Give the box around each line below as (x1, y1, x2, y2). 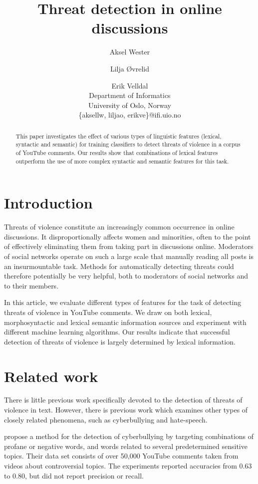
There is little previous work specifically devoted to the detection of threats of (4, 394, 243, 405)
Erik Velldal (111, 80, 148, 90)
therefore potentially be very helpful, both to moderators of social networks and (4, 270, 248, 281)
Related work (4, 365, 98, 386)
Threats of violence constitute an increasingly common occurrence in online (4, 221, 235, 232)
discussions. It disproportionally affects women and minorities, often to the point (4, 231, 251, 241)
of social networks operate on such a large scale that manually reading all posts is (4, 251, 254, 261)
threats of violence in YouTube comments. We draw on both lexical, (4, 306, 212, 317)
